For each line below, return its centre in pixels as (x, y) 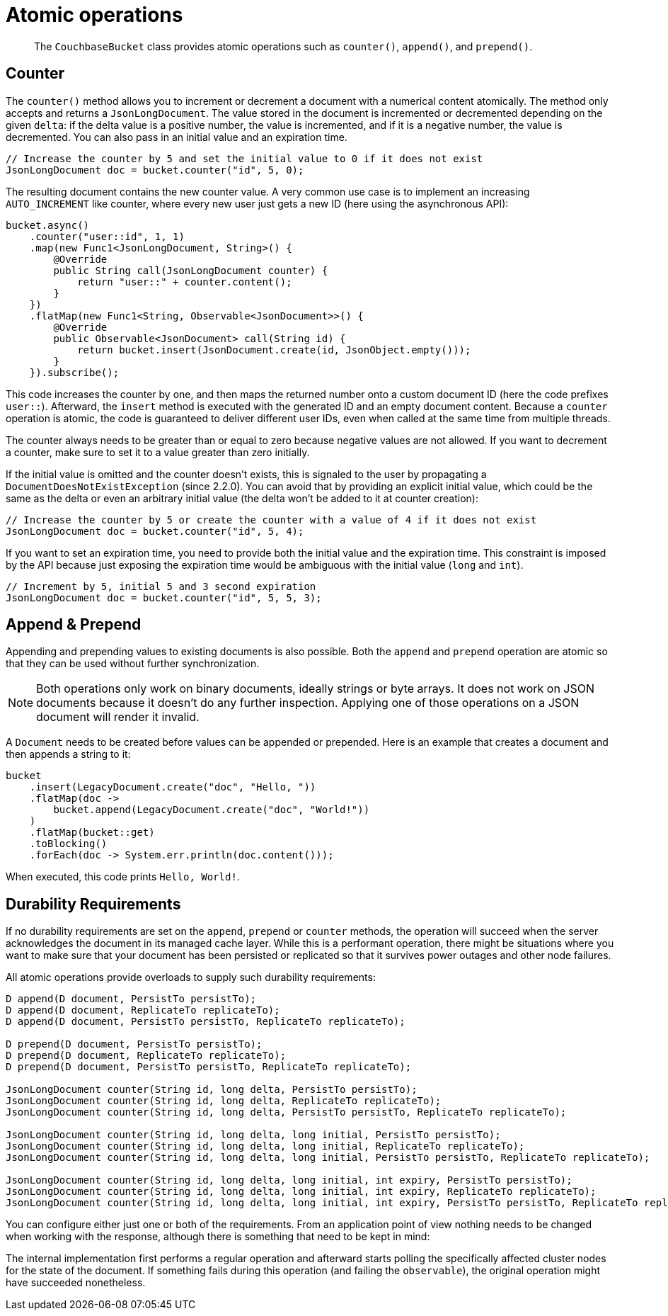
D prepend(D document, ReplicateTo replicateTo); (146, 1056)
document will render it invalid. (118, 717)
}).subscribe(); (74, 372)
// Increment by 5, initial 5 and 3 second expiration (161, 586)
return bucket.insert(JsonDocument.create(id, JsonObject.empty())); (274, 350)
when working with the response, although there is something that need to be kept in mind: (218, 1237)
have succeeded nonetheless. (76, 1283)
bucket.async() (48, 225)
